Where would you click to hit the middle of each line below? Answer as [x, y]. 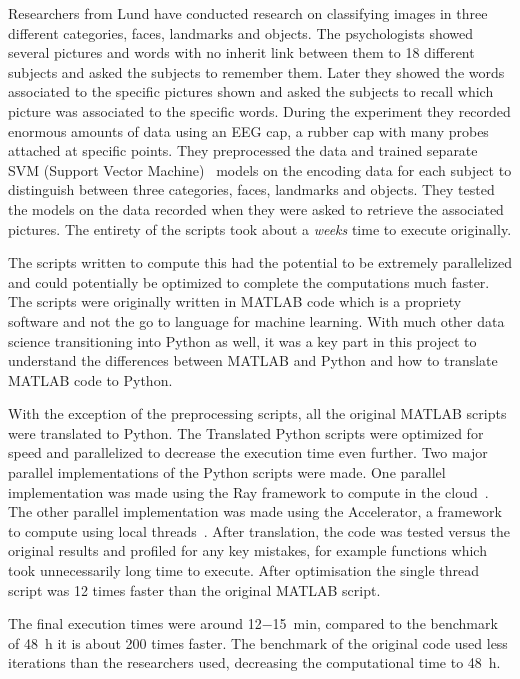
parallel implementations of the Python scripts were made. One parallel [227, 472]
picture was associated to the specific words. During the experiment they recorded [259, 110]
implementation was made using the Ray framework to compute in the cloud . [248, 491]
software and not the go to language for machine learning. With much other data [256, 320]
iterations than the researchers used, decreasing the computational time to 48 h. [254, 662]
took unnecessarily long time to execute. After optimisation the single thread [243, 570]
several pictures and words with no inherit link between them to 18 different [241, 52]
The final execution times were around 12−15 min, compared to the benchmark [253, 623]
